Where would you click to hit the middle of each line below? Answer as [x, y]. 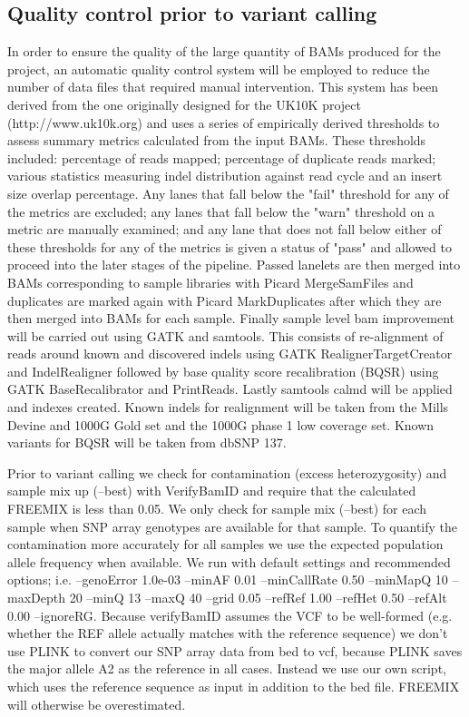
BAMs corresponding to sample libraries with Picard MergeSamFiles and [210, 282]
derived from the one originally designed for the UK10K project [184, 104]
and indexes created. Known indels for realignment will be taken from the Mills [228, 407]
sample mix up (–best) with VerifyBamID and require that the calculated [212, 491]
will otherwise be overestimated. [97, 704]
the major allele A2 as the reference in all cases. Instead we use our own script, [227, 668]
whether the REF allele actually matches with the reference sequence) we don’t [228, 633]
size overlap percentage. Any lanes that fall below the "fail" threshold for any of [228, 193]
